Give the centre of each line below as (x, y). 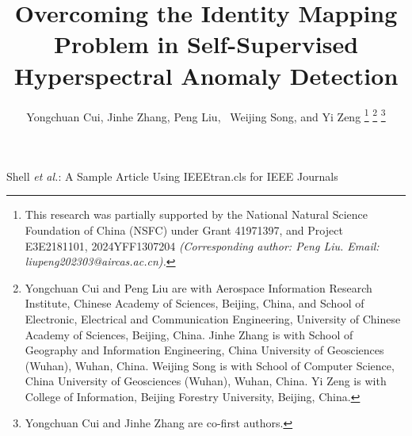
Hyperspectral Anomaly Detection (206, 75)
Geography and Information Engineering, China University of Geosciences (204, 350)
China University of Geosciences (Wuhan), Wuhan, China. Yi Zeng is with (206, 381)
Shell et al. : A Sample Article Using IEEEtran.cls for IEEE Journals (172, 176)
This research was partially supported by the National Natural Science (196, 214)
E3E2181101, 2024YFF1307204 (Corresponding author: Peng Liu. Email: (202, 245)
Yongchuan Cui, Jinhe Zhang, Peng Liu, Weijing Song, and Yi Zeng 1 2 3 (206, 115)
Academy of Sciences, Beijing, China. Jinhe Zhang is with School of (189, 334)
